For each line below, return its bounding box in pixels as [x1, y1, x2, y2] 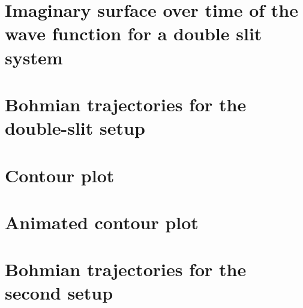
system [5, 45, 63, 69]
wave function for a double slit [5, 21, 262, 46]
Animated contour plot [5, 209, 199, 234]
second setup [5, 280, 113, 305]
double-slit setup [5, 115, 145, 140]
